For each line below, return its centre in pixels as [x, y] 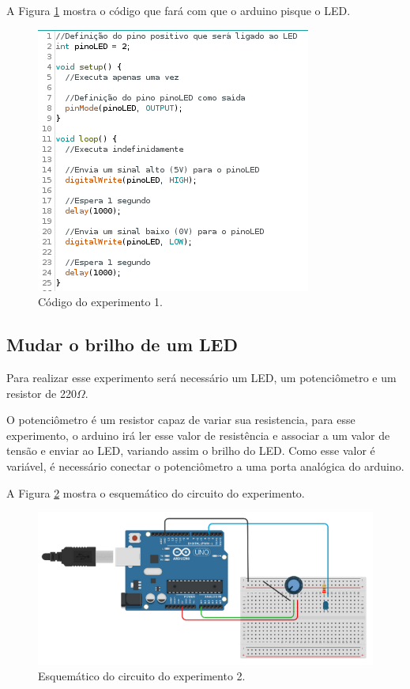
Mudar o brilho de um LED [122, 344]
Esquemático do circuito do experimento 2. [142, 676]
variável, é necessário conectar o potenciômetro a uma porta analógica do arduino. [205, 466]
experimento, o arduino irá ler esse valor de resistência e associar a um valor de [198, 435]
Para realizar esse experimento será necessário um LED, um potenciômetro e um [201, 377]
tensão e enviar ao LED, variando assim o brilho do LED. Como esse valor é [191, 450]
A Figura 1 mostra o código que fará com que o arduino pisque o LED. [179, 10]
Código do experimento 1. [100, 302]
